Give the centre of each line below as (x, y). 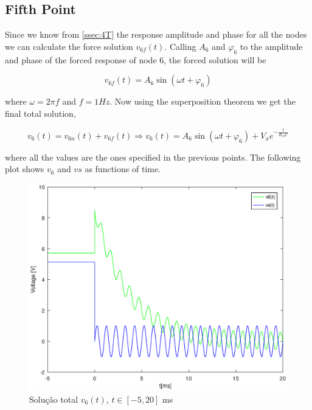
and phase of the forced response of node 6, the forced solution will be (136, 59)
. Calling (180, 46)
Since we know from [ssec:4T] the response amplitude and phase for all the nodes (156, 34)
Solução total (54, 399)
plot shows (25, 169)
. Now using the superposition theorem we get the (203, 101)
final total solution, (40, 113)
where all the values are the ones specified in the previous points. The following (153, 157)
